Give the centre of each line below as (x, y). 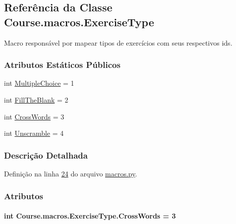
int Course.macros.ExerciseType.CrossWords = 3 (90, 216)
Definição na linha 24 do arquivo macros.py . (71, 173)
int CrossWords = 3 (34, 116)
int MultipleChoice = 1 (39, 83)
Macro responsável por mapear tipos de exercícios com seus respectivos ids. (118, 42)
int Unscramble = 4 (34, 133)
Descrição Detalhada (46, 155)
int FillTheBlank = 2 (36, 100)
